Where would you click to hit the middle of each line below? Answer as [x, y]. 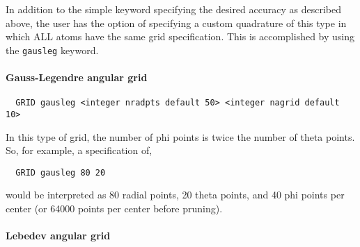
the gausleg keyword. [52, 50]
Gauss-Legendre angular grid [77, 77]
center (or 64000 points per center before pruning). [114, 208]
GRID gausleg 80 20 [61, 172]
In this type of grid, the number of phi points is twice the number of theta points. [180, 136]
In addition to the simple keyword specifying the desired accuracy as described [173, 9]
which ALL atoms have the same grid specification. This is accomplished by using [180, 36]
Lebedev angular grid [58, 236]
